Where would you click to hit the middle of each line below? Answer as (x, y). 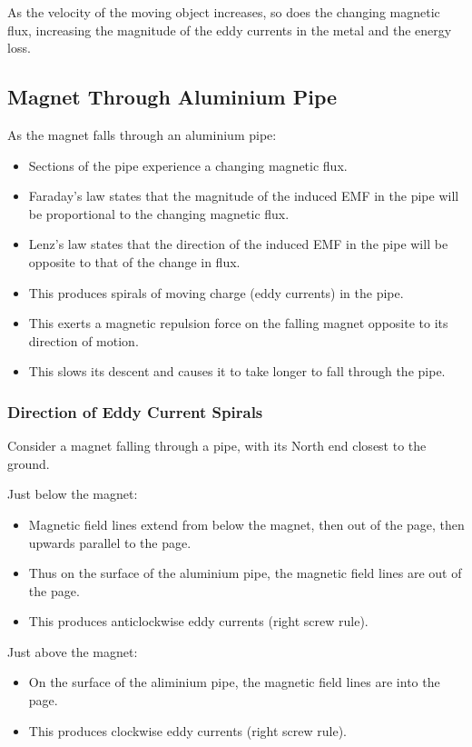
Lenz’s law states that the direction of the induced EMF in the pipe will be (238, 244)
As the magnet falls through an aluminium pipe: (142, 134)
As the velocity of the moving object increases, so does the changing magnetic (224, 12)
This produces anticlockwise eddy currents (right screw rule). (198, 621)
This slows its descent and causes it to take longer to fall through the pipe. (237, 371)
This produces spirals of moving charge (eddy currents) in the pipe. (216, 292)
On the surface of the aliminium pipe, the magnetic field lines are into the (234, 682)
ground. (29, 463)
